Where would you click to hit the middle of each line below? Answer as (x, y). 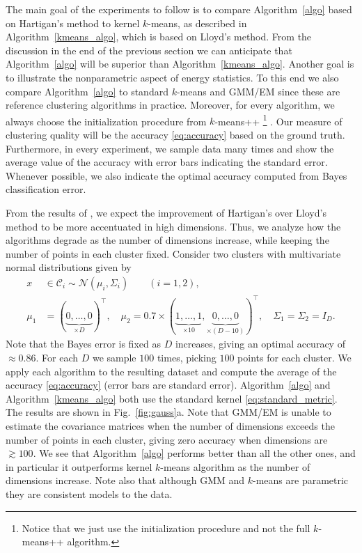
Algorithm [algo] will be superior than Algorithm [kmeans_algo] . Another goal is (180, 64)
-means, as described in (197, 23)
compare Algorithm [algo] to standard (87, 91)
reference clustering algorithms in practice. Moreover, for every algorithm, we (170, 105)
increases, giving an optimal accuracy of (260, 344)
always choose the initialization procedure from (106, 121)
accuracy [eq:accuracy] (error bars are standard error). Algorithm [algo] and (168, 385)
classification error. (46, 189)
